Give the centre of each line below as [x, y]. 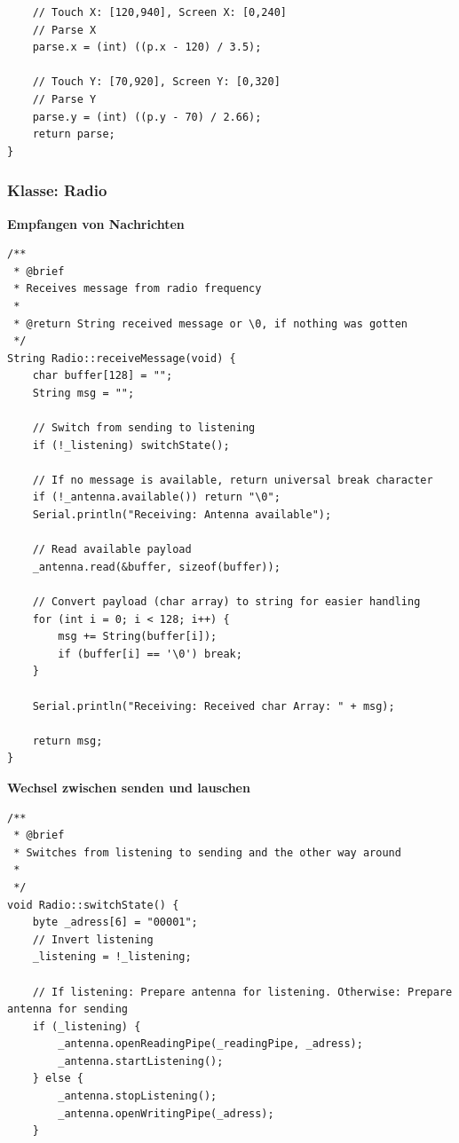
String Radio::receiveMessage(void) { [122, 358]
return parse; [74, 134]
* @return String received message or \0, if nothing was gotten [211, 323]
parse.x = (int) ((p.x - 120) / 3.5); [147, 47]
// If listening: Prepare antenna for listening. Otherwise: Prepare [242, 992]
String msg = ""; [83, 393]
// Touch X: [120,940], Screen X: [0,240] [159, 12]
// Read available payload [112, 550]
